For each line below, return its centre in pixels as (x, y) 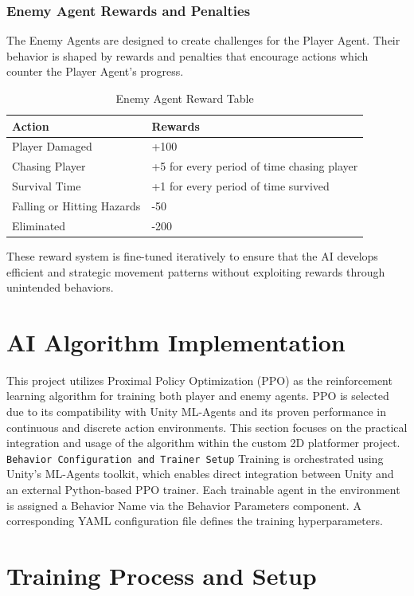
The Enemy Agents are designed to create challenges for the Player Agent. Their (203, 40)
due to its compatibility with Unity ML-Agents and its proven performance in (196, 411)
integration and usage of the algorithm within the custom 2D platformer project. (203, 443)
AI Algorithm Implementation (176, 341)
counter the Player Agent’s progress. (95, 71)
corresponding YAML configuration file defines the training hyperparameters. (195, 521)
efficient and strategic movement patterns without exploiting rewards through (196, 271)
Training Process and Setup (162, 575)
